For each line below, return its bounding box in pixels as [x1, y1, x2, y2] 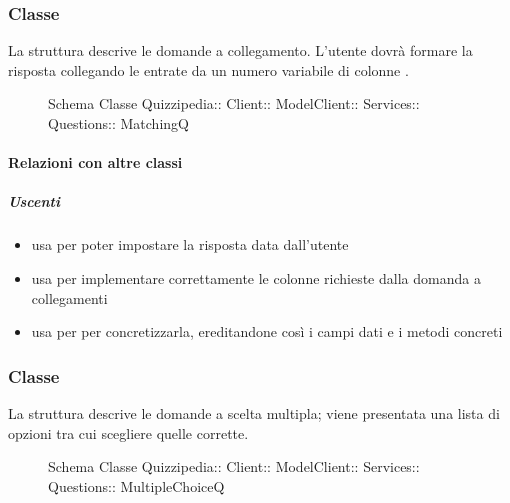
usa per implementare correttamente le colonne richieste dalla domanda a [31, 267, 481, 288]
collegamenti [31, 287, 108, 308]
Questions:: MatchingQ [48, 113, 189, 133]
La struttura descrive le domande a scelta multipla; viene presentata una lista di [8, 402, 500, 423]
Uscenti [8, 191, 60, 212]
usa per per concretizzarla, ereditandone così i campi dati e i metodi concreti [31, 321, 503, 342]
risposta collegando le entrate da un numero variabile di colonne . [8, 59, 409, 80]
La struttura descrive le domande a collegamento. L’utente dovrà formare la [8, 40, 473, 61]
